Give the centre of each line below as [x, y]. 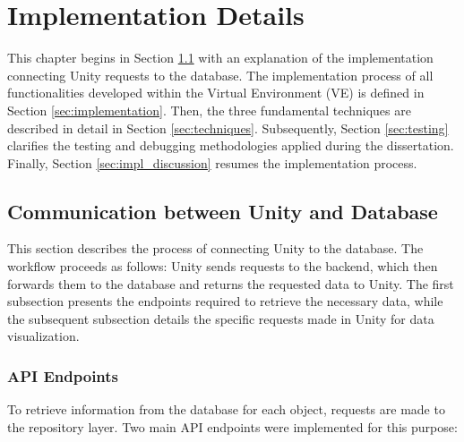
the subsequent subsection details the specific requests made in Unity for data [221, 318]
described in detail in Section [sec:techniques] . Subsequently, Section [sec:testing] [228, 127]
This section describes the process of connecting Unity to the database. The [215, 248]
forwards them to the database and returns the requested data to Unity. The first [231, 283]
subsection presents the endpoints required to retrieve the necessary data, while [225, 301]
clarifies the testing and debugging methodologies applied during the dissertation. [231, 145]
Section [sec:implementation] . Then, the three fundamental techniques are [209, 110]
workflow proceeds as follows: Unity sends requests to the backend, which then [223, 266]
